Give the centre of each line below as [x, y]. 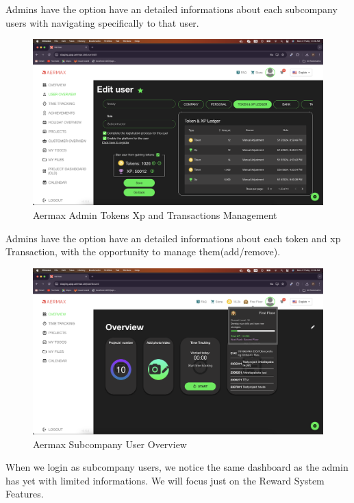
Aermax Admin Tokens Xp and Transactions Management [155, 215]
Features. [25, 494]
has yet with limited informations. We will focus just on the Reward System [165, 480]
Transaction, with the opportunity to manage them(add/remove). [143, 251]
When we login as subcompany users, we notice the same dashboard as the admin [177, 467]
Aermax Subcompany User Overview [110, 444]
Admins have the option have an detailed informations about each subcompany [172, 9]
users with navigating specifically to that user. [102, 22]
